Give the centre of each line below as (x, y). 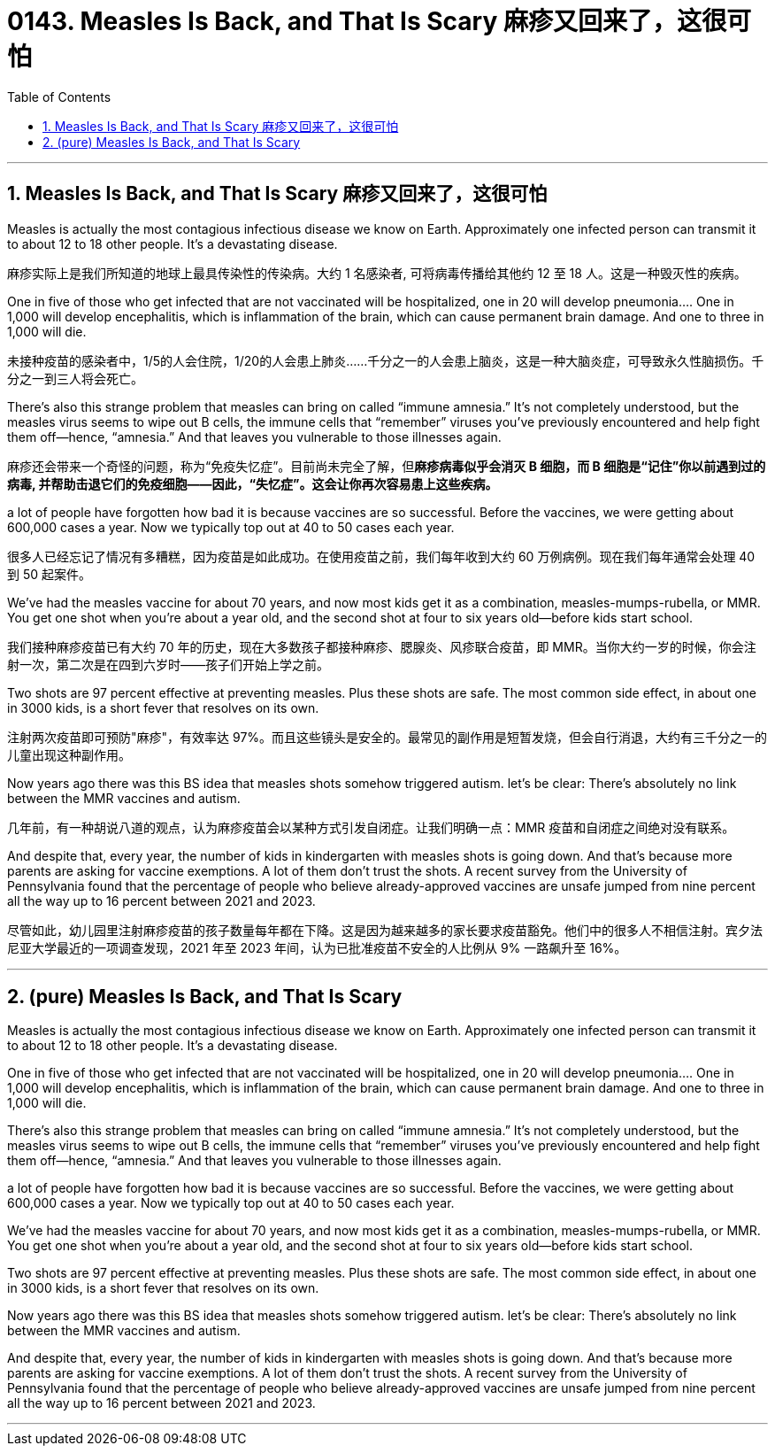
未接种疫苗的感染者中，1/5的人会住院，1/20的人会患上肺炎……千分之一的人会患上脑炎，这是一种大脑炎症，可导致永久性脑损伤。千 (386, 360)
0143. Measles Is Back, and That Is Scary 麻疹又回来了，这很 (367, 21)
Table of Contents (59, 97)
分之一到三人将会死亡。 (75, 378)
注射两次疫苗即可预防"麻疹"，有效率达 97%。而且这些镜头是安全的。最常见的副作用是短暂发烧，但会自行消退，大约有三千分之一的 (387, 737)
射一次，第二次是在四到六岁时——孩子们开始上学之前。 (168, 664)
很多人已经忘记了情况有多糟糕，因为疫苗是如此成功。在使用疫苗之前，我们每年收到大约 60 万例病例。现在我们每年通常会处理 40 (381, 556)
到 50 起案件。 (50, 574)
